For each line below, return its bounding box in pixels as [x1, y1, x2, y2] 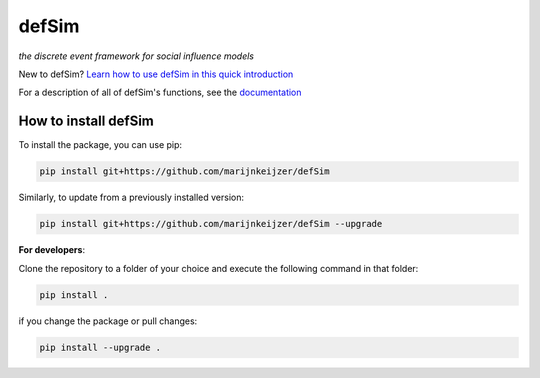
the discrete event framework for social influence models [18, 50, 255, 62]
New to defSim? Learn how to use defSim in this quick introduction [18, 68, 294, 80]
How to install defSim [18, 113, 155, 130]
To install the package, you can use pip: [18, 139, 183, 151]
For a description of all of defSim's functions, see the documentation [18, 86, 302, 99]
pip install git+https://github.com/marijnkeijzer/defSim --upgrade [39, 218, 383, 230]
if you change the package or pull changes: [18, 315, 198, 327]
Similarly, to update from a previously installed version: [18, 191, 245, 204]
